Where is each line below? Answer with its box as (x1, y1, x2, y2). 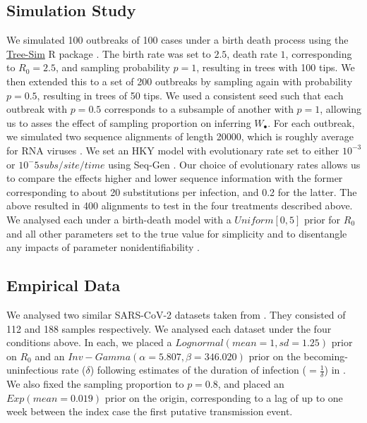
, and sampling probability (56, 60, 170, 75)
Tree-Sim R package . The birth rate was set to (6, 46, 211, 61)
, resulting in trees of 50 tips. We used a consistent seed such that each (37, 87, 344, 102)
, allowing (320, 102, 362, 116)
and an (35, 348, 65, 363)
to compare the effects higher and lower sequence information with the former (6, 171, 343, 185)
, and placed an (217, 376, 284, 391)
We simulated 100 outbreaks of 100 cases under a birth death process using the (6, 32, 349, 47)
